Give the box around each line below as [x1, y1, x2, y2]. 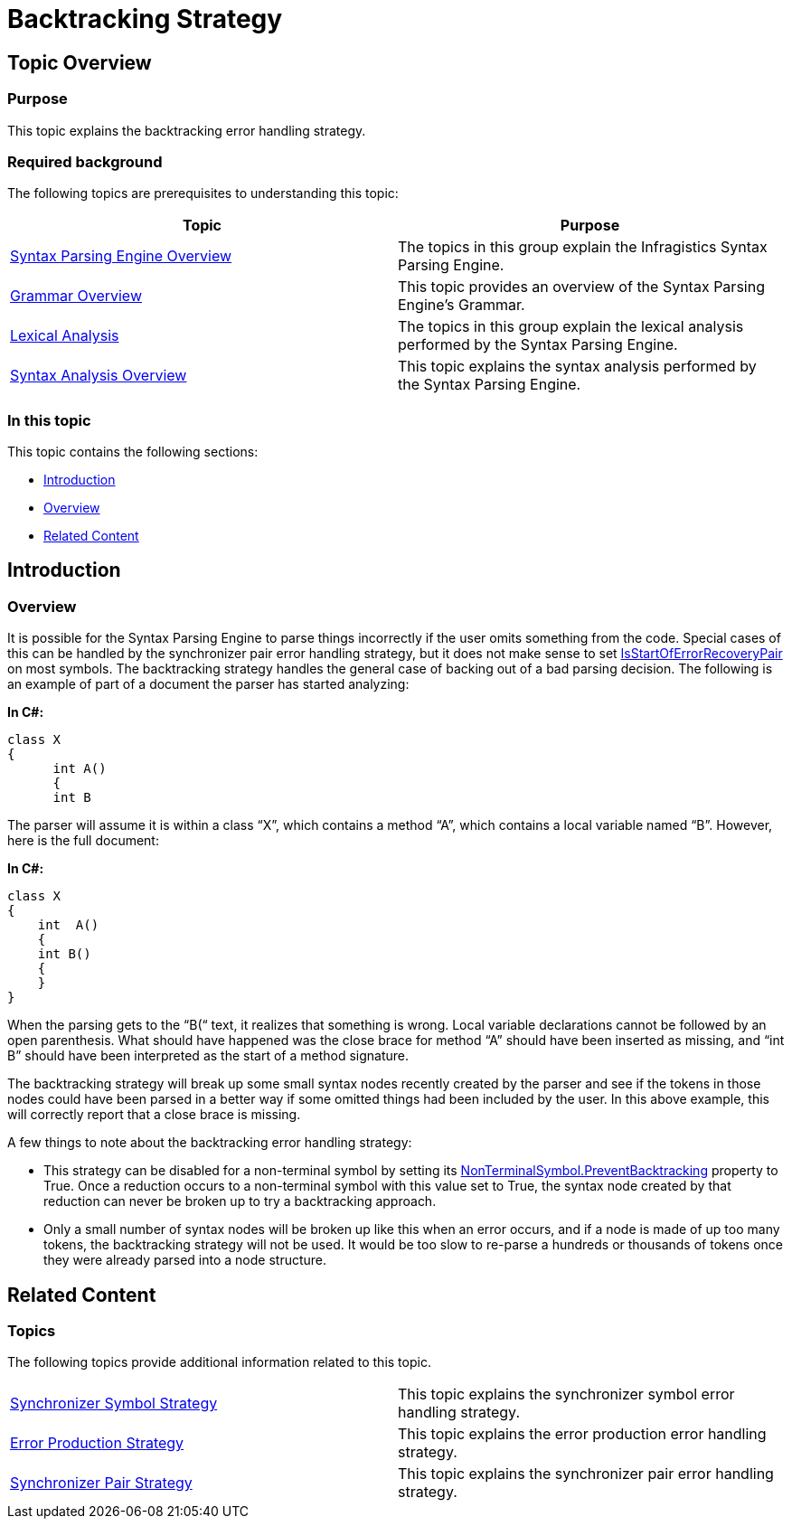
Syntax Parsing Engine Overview [10, 247, 232, 266]
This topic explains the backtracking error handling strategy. [7, 122, 366, 138]
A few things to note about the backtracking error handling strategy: [7, 1135, 412, 1151]
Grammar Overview [10, 287, 142, 306]
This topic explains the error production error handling [398, 1425, 767, 1444]
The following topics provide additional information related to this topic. [7, 1354, 431, 1371]
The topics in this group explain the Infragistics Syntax [398, 238, 768, 257]
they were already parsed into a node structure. [43, 1252, 327, 1268]
